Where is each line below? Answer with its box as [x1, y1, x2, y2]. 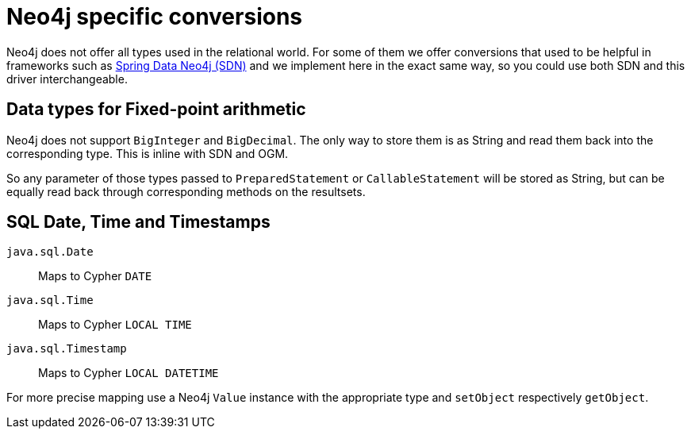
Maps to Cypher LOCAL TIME [38, 318, 192, 332]
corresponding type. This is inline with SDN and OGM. [6, 146, 289, 160]
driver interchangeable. [6, 71, 128, 86]
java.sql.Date [6, 245, 94, 259]
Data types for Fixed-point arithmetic [6, 99, 306, 120]
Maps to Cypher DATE [38, 269, 152, 283]
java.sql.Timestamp [6, 342, 127, 356]
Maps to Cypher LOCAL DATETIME [38, 366, 219, 380]
